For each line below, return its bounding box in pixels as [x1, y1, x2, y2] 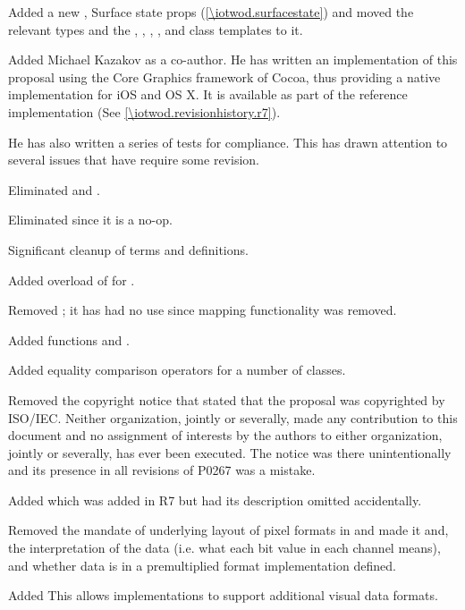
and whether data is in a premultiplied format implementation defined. [8, 555, 396, 574]
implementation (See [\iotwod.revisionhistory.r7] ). [8, 102, 281, 121]
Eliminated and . [8, 180, 100, 199]
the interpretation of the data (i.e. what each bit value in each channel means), [8, 538, 441, 557]
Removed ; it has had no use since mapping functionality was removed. [8, 301, 397, 319]
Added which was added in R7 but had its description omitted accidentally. [8, 490, 422, 509]
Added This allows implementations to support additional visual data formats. [8, 586, 438, 605]
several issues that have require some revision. [8, 150, 259, 169]
